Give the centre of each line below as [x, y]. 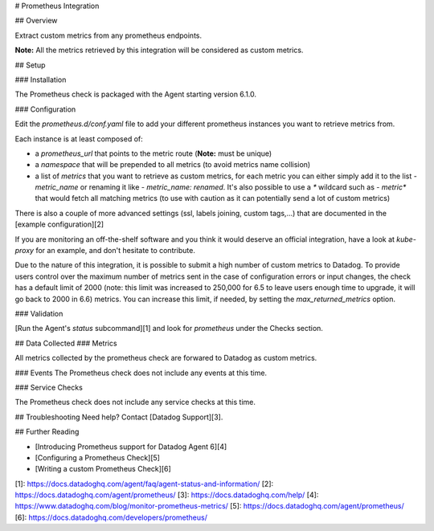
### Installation [41, 80]
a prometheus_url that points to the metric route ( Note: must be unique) [154, 153]
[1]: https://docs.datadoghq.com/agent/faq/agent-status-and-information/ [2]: [144, 484]
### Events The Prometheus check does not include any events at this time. [141, 373]
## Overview [36, 21]
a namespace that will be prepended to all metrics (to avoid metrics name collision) [173, 165]
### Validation [39, 313]
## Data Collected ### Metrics [66, 343]
